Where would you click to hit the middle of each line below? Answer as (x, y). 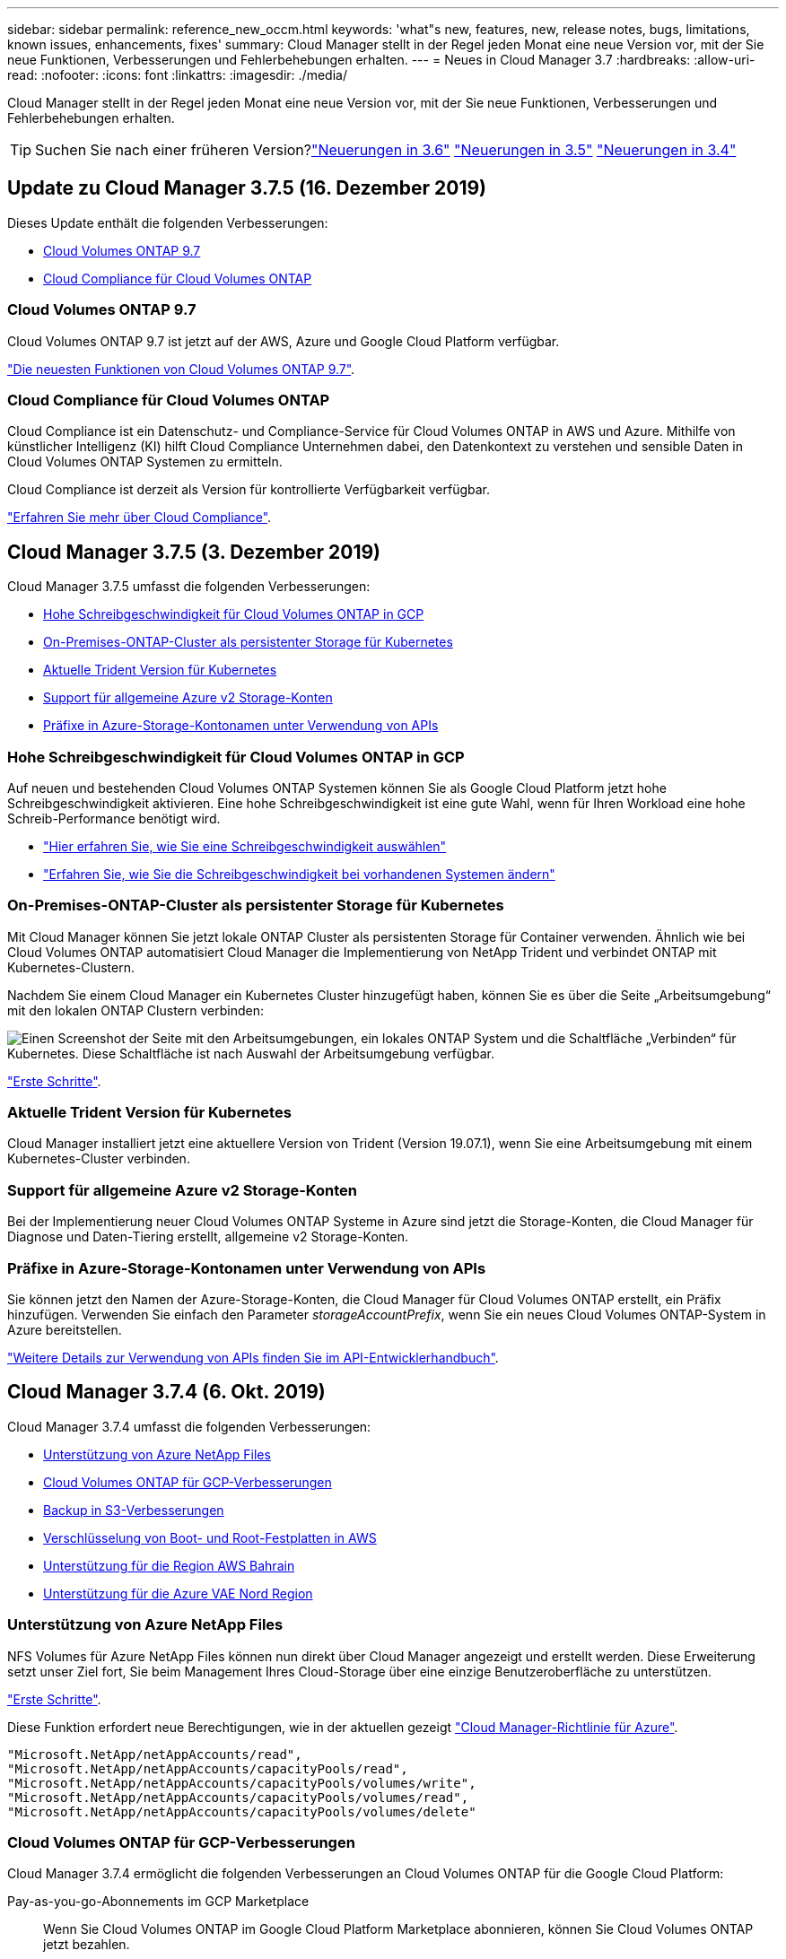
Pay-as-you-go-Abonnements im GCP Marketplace (158, 1902)
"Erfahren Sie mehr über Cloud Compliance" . (140, 518)
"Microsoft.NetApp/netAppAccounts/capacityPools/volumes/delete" (242, 1811)
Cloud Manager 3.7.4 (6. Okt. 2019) (166, 1392)
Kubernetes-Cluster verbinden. (99, 1159)
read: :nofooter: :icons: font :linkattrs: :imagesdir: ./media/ (177, 75)
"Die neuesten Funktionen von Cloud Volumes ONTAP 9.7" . (181, 369)
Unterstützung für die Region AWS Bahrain (169, 1565)
